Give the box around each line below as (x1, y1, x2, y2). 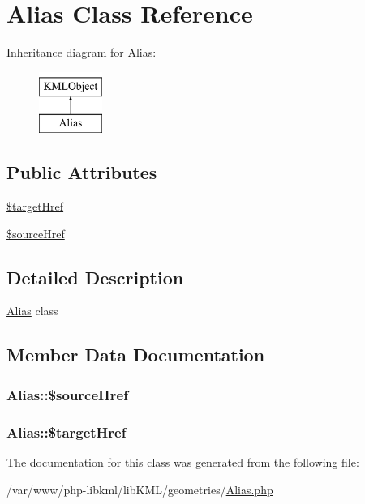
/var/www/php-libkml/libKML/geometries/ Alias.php (6, 481, 273, 498)
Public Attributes (6, 160, 157, 185)
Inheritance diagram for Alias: (6, 44, 157, 61)
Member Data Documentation (6, 342, 265, 367)
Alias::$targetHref (6, 421, 127, 442)
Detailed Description (6, 264, 184, 289)
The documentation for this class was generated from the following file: (6, 453, 359, 470)
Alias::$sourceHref (6, 384, 128, 404)
